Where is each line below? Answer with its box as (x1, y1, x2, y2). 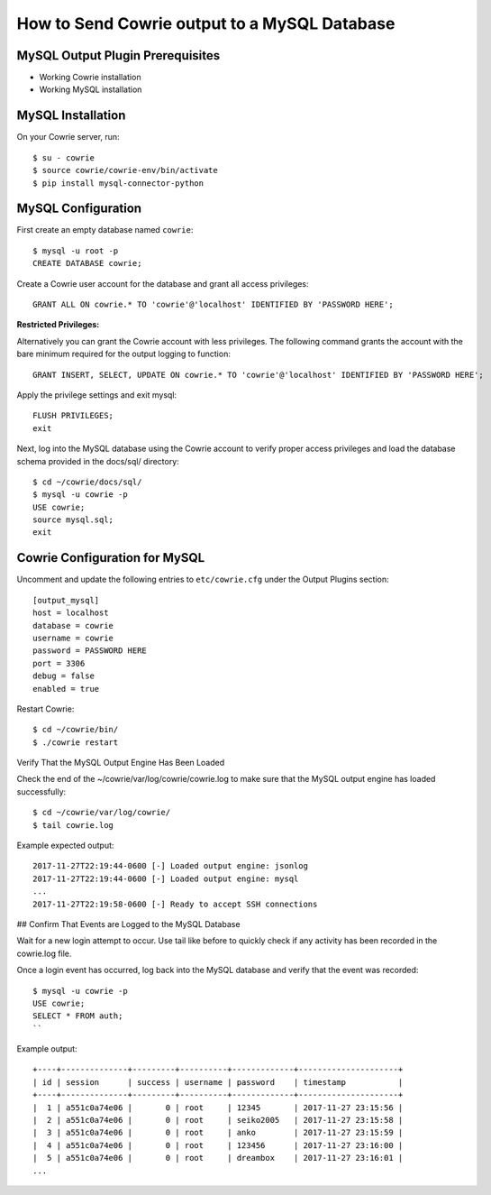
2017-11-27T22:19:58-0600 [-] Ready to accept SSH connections (32, 898, 318, 909)
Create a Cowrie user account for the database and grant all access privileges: (16, 278, 309, 289)
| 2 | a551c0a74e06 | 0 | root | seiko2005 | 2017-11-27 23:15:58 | (32, 1115, 404, 1126)
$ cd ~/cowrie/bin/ (32, 724, 119, 735)
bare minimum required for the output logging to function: (16, 348, 232, 360)
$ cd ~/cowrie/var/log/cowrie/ (32, 807, 171, 818)
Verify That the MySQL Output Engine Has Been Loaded (16, 758, 225, 768)
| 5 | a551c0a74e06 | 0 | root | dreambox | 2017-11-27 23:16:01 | (32, 1153, 404, 1163)
